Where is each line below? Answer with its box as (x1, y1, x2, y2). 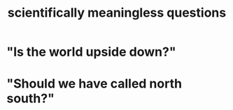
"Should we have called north (6, 76, 183, 92)
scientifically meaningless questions (7, 5, 227, 21)
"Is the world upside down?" (6, 44, 176, 60)
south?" (6, 91, 55, 107)
